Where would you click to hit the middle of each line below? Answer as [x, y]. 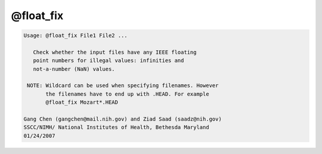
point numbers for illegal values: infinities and [109, 61]
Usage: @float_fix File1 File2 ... [75, 36]
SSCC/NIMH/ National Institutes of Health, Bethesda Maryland [116, 127]
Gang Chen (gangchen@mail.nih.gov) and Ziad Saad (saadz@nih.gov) [123, 119]
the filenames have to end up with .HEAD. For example [127, 94]
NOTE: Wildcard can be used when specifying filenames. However [123, 86]
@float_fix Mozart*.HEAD [82, 102]
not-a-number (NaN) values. [74, 69]
